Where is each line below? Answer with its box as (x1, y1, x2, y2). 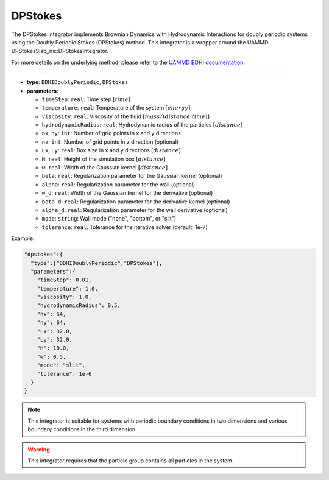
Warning (27, 445, 50, 453)
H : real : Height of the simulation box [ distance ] (41, 155, 166, 163)
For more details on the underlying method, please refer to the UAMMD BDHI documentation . (11, 58, 245, 66)
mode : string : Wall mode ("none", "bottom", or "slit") (41, 215, 177, 222)
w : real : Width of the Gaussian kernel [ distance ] (41, 164, 168, 171)
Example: (11, 235, 35, 242)
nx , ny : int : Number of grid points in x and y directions (41, 130, 181, 137)
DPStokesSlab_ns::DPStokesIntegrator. (11, 48, 109, 55)
